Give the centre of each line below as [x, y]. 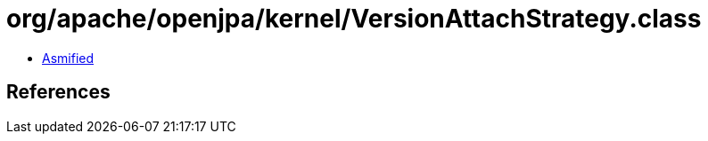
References [58, 92]
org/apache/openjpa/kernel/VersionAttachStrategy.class [354, 19]
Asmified [68, 58]
